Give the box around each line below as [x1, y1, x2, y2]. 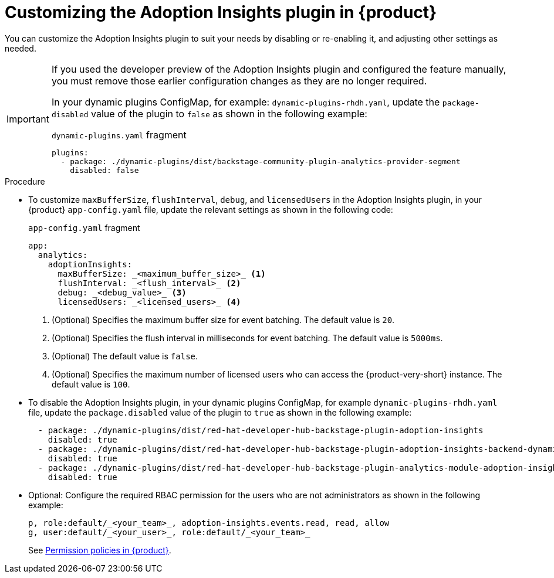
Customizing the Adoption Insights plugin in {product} [5, 2, 437, 22]
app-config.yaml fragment [28, 222, 140, 233]
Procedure [5, 176, 45, 186]
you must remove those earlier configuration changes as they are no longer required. [51, 74, 427, 87]
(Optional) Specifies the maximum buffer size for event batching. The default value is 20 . [52, 314, 395, 325]
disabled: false [70, 165, 139, 175]
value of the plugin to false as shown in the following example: [91, 107, 367, 120]
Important [6, 113, 49, 125]
